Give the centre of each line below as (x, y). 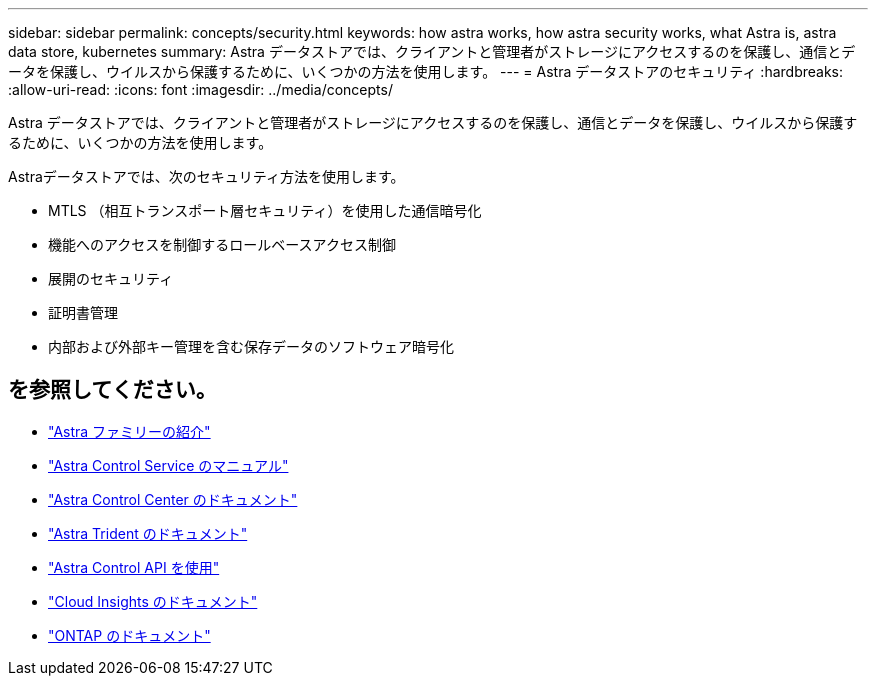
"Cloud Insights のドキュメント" (153, 601)
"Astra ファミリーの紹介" (129, 431)
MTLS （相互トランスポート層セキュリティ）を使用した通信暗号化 (265, 210)
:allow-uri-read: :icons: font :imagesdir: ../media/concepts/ (200, 89)
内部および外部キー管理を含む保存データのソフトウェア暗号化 (251, 346)
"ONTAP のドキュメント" (129, 635)
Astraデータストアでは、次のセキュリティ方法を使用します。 (206, 176)
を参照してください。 (112, 390)
